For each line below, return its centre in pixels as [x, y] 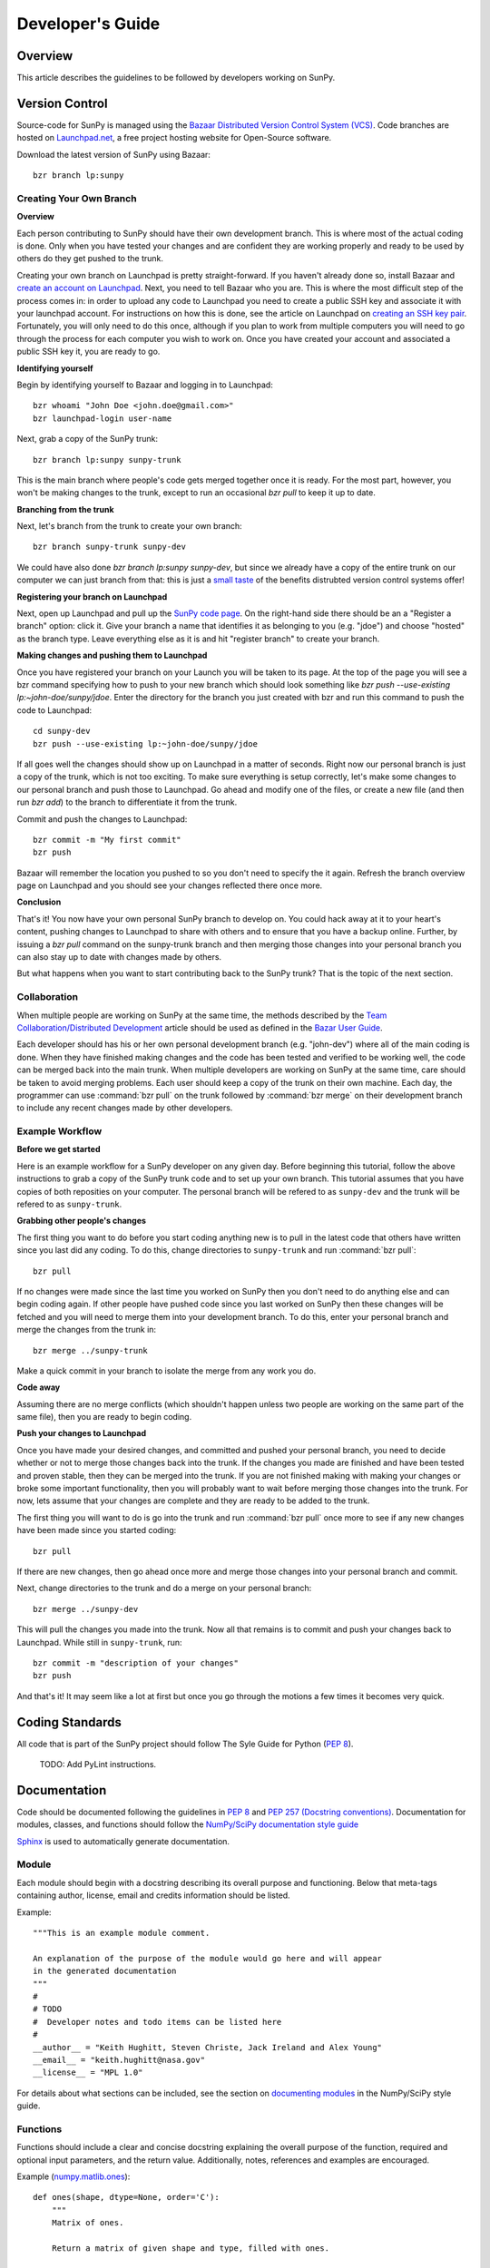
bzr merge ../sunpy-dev [86, 1609]
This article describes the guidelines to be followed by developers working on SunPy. [176, 78]
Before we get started [59, 1149]
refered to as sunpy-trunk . [69, 1204]
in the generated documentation [105, 1971]
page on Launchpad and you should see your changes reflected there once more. [170, 885]
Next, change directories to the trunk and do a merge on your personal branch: [164, 1589]
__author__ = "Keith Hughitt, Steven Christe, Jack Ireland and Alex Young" [208, 2047]
